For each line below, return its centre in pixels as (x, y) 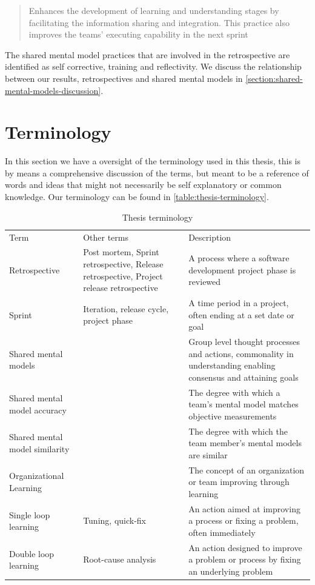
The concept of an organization (247, 470)
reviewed (205, 282)
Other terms (106, 237)
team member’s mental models (245, 443)
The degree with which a (234, 392)
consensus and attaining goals (244, 377)
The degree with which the (238, 431)
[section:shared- (274, 78)
